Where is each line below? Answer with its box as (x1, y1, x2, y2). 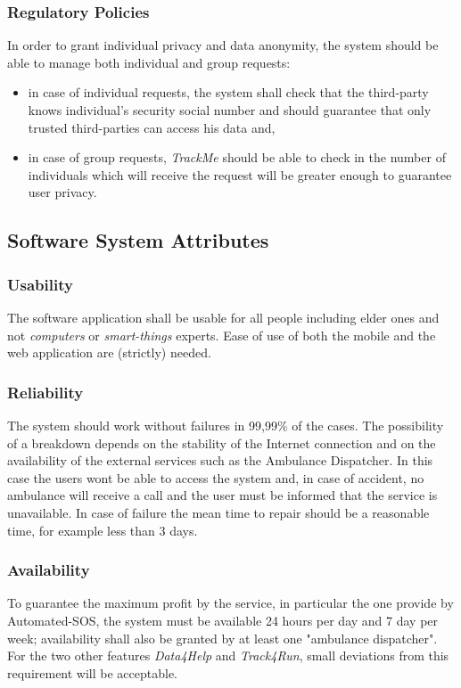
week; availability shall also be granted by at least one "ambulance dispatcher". (7, 628, 438, 647)
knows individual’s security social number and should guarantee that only (28, 101, 432, 119)
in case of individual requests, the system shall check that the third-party (28, 83, 429, 102)
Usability (7, 273, 73, 295)
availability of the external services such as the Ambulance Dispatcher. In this (7, 451, 433, 470)
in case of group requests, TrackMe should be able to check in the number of (28, 148, 446, 167)
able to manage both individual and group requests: (7, 53, 291, 71)
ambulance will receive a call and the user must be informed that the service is (7, 486, 438, 504)
